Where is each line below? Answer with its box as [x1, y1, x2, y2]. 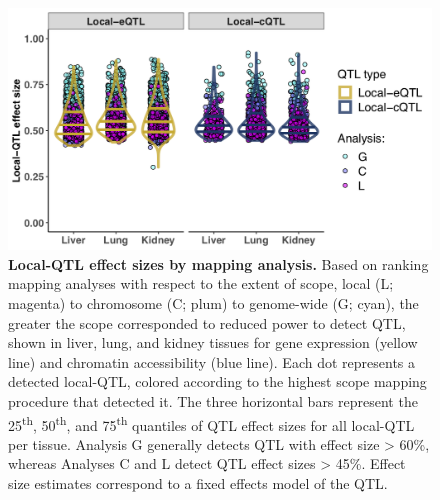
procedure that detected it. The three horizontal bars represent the [8, 390, 418, 411]
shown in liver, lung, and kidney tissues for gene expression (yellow [8, 332, 418, 353]
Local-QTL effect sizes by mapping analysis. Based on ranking [8, 253, 429, 274]
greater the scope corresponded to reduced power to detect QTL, [8, 312, 406, 333]
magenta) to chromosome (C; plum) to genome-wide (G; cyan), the [8, 293, 419, 313]
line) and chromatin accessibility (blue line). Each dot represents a [8, 351, 416, 372]
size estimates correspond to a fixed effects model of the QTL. [8, 473, 388, 493]
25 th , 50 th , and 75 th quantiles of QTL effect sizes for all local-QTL [8, 411, 415, 435]
